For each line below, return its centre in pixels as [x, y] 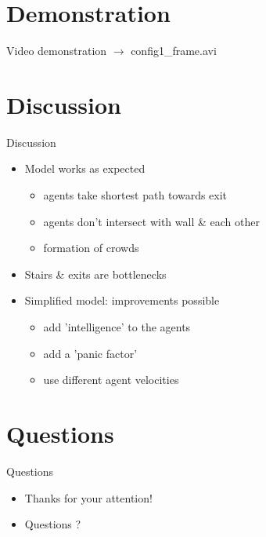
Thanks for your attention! [88, 497]
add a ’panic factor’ [90, 353]
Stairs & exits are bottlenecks [95, 274]
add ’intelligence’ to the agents [117, 327]
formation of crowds [91, 248]
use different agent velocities [111, 380]
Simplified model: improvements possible [122, 300]
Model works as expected [85, 168]
